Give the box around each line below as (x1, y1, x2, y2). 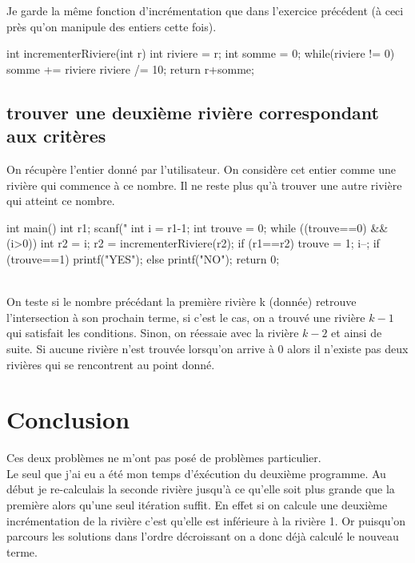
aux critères (6, 123, 106, 148)
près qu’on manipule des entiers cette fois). (6, 18, 217, 34)
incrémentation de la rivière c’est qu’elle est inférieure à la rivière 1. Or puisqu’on (6, 512, 406, 529)
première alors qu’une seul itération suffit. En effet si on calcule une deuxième (6, 497, 388, 513)
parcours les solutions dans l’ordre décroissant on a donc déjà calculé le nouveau (6, 528, 399, 545)
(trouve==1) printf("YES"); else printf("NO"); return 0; (6, 250, 280, 267)
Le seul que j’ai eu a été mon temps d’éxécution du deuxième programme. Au (6, 464, 386, 481)
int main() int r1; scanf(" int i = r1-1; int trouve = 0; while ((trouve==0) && (6, 219, 389, 235)
